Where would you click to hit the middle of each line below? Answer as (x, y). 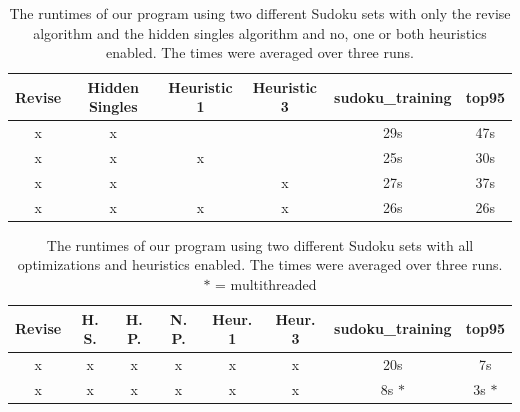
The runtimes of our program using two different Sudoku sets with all (260, 244)
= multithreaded (266, 284)
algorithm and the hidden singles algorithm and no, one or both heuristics (260, 32)
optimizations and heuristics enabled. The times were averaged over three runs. (260, 264)
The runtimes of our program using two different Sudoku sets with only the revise (260, 13)
